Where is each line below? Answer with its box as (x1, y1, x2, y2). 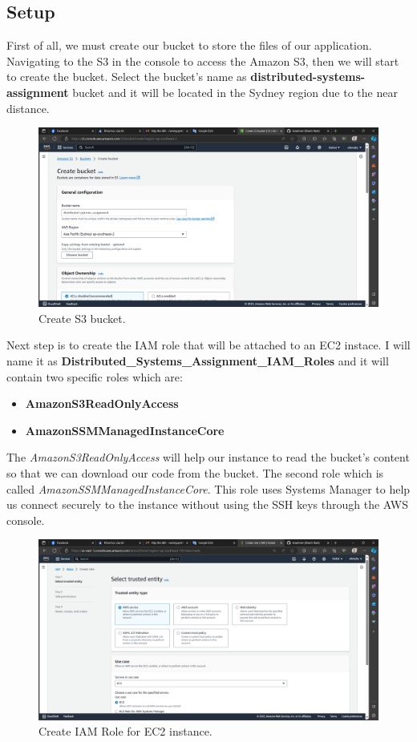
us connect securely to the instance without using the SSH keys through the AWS (6, 496, 408, 513)
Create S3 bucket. (38, 309, 126, 326)
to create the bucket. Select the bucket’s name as (6, 68, 247, 85)
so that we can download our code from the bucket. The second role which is (6, 464, 384, 481)
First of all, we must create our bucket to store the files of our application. (6, 37, 372, 54)
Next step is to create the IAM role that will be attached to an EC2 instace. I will (6, 337, 411, 353)
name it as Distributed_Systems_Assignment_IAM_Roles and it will (6, 352, 389, 369)
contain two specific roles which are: (6, 368, 183, 385)
